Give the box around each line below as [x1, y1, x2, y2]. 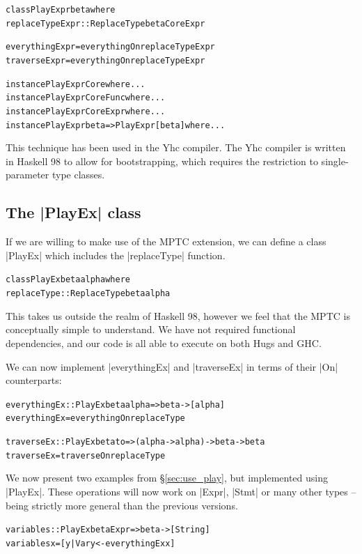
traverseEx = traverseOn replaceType [6, 450, 166, 461]
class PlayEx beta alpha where [6, 275, 130, 285]
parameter [6, 167, 49, 182]
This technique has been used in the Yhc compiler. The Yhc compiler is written [6, 140, 346, 155]
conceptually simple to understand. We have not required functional [6, 322, 296, 337]
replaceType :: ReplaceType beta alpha [6, 288, 171, 299]
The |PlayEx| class [6, 201, 141, 223]
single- [321, 153, 349, 168]
